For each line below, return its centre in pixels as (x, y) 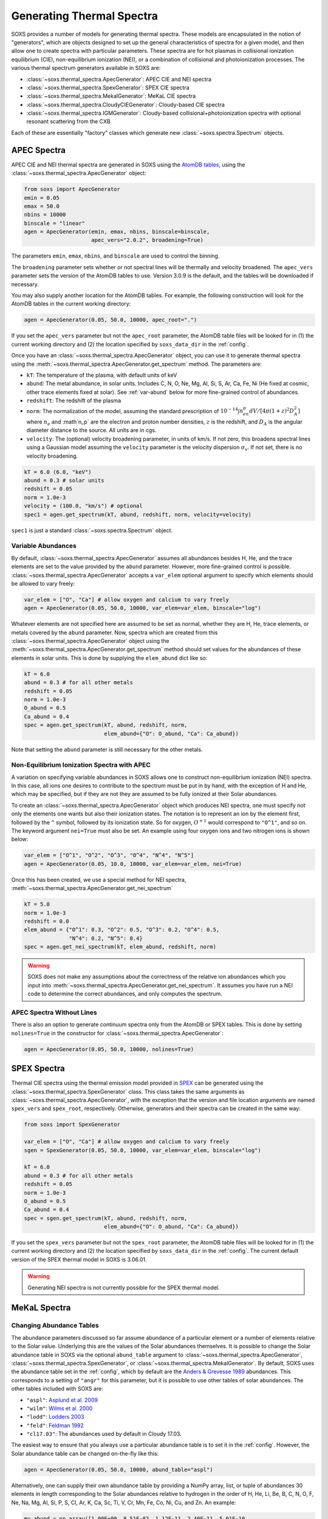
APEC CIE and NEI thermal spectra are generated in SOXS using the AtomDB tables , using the (128, 165)
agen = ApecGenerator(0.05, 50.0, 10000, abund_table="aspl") (118, 1469)
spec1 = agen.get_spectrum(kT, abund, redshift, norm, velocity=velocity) (138, 514)
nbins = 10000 (45, 215)
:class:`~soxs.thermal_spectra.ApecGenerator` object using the (90, 641)
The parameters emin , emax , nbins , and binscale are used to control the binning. (115, 256)
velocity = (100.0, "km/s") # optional (83, 506)
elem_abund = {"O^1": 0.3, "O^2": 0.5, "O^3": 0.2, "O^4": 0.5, (122, 930)
